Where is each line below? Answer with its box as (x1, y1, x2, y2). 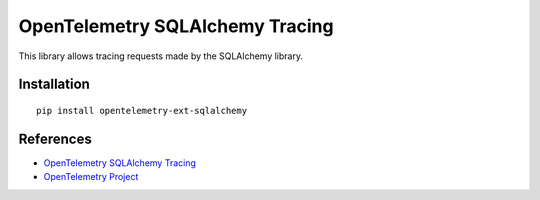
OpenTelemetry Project (43, 171, 139, 183)
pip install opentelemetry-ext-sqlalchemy (36, 105, 248, 116)
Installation (18, 76, 90, 93)
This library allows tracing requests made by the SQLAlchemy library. (18, 50, 304, 62)
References (18, 130, 92, 147)
